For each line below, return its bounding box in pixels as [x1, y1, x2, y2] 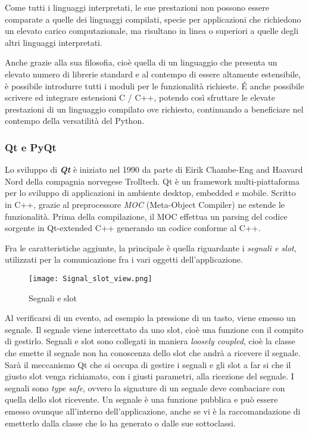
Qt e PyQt [5, 139, 57, 154]
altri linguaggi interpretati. [5, 36, 102, 48]
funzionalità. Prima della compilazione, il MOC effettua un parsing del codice [5, 210, 288, 222]
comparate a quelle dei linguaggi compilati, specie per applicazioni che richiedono [5, 13, 301, 25]
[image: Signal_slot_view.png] [29, 274, 152, 283]
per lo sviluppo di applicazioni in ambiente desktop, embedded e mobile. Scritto [5, 186, 296, 199]
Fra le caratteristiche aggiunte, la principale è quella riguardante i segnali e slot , [5, 241, 296, 254]
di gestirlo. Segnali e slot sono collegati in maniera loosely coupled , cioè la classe [5, 335, 295, 347]
